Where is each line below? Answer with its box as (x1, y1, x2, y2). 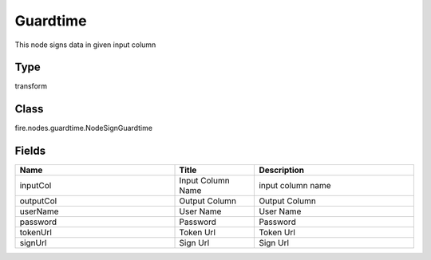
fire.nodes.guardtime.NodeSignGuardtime (14, 124, 153, 133)
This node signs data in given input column (14, 40, 156, 49)
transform (14, 81, 48, 91)
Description (259, 164, 305, 175)
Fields (14, 144, 46, 158)
